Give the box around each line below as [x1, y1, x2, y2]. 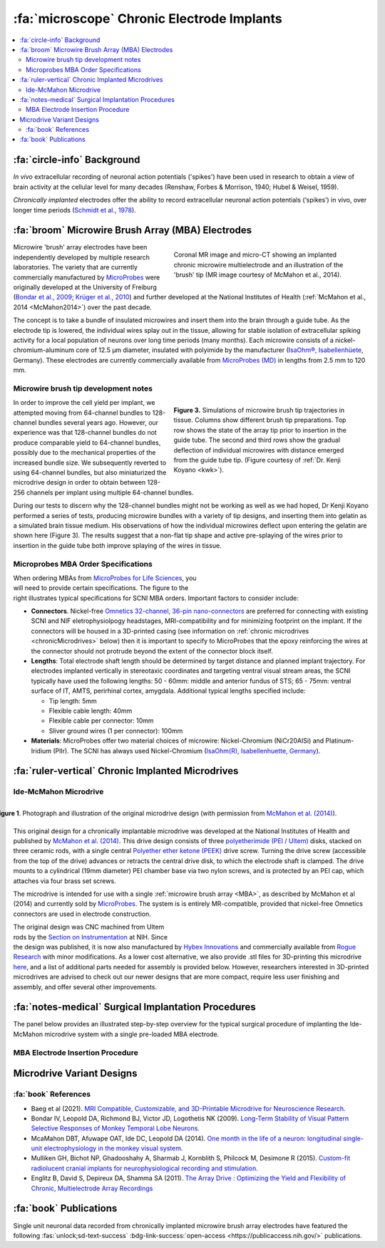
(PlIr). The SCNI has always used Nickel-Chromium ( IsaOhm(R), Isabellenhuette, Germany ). [53, 746, 321, 755]
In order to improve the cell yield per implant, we [13, 398, 155, 407]
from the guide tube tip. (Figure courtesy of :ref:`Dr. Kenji [173, 456, 342, 465]
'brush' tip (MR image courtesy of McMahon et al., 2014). [173, 271, 342, 279]
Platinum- [325, 736, 354, 745]
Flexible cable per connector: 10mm [48, 716, 154, 725]
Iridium [31, 746, 52, 755]
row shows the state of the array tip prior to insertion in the [173, 426, 347, 434]
